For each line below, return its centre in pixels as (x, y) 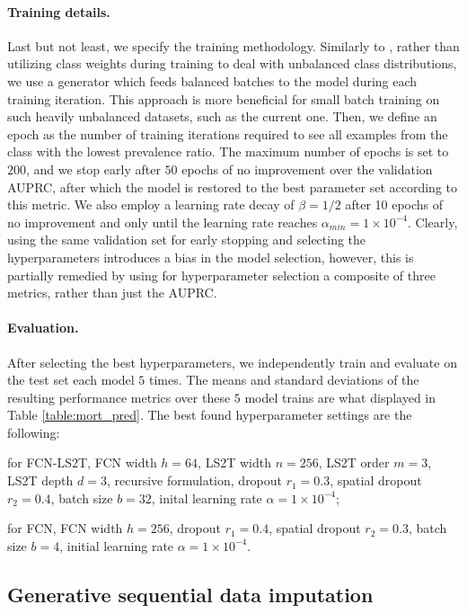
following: (34, 432)
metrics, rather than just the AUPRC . (112, 293)
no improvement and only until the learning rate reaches (163, 222)
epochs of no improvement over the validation (307, 169)
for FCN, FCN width (65, 528)
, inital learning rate (207, 498)
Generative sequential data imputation (190, 594)
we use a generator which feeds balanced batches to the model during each (212, 80)
